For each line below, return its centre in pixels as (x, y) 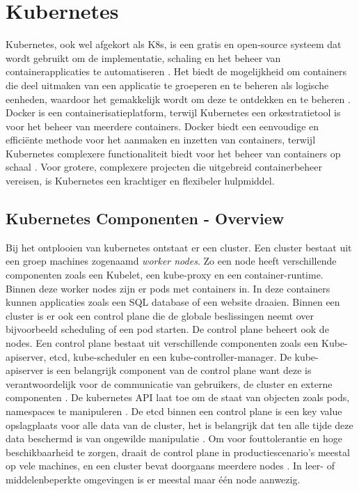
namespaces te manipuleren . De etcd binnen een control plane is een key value (174, 411)
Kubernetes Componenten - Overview (145, 218)
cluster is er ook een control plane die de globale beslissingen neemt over (160, 315)
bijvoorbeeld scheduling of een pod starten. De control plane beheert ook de (167, 329)
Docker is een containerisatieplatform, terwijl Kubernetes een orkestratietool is (173, 112)
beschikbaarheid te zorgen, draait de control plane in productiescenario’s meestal (178, 452)
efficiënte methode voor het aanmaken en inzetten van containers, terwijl (161, 140)
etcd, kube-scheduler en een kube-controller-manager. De (170, 356)
